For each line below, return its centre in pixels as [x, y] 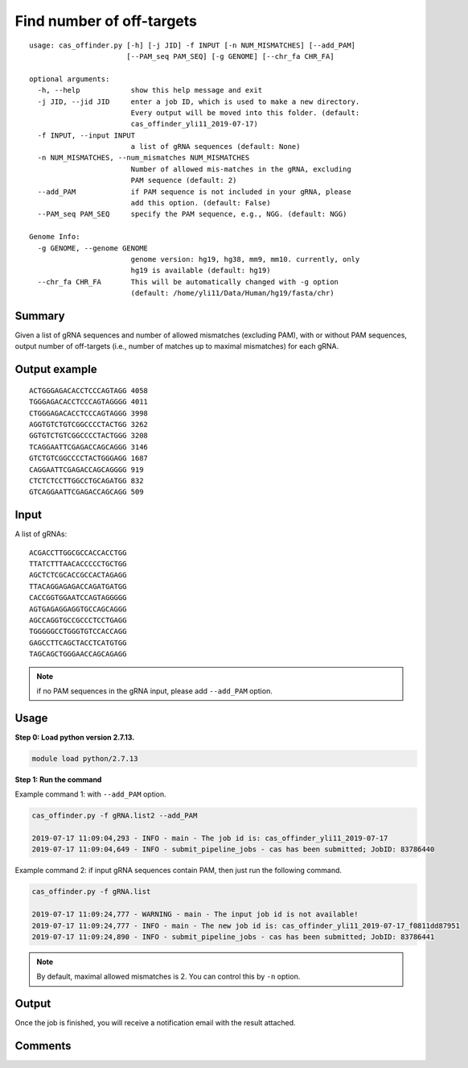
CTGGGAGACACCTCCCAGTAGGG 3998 [89, 413]
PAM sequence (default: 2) [184, 180]
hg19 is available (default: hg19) [201, 271]
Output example [56, 369]
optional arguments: [70, 79]
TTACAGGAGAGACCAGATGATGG [78, 586]
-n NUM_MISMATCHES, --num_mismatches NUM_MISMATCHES [144, 158]
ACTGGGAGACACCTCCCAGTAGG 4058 [89, 390]
